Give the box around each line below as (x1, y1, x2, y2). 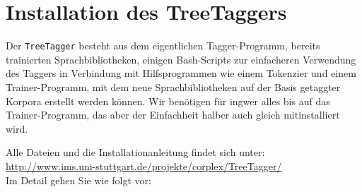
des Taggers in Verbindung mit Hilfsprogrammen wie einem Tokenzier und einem (6, 66, 356, 80)
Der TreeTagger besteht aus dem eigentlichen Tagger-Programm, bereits (6, 38, 320, 53)
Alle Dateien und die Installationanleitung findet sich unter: (6, 145, 265, 160)
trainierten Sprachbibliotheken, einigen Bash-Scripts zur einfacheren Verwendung (6, 52, 356, 66)
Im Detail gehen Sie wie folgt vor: (6, 172, 151, 187)
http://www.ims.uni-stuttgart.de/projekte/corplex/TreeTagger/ (6, 158, 282, 173)
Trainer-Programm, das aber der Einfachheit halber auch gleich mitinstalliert (6, 107, 340, 122)
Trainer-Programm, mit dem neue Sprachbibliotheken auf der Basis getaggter (6, 79, 341, 94)
